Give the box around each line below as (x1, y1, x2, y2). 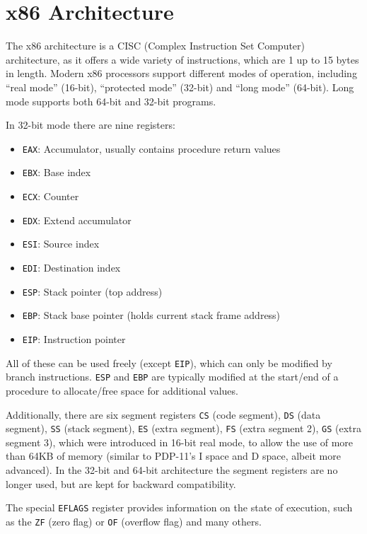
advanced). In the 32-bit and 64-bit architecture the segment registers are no (6, 463, 338, 477)
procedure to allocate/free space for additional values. (6, 383, 238, 397)
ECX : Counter (22, 189, 79, 203)
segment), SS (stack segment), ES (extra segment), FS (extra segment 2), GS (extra (6, 421, 362, 436)
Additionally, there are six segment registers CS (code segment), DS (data (6, 407, 321, 422)
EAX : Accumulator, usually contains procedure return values (22, 141, 281, 156)
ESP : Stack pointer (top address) (22, 284, 163, 298)
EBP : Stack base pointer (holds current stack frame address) (22, 308, 281, 323)
